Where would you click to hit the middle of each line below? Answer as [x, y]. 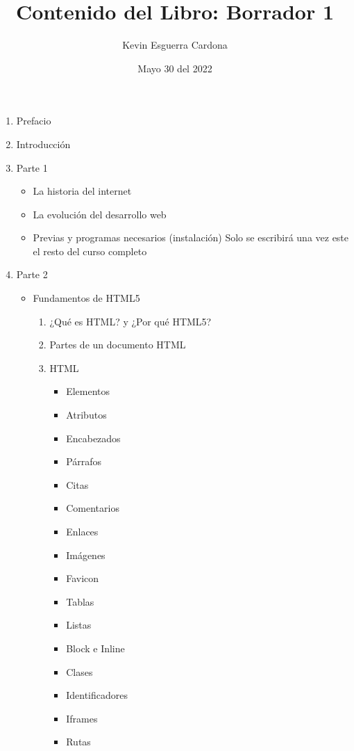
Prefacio [34, 121]
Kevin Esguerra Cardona [175, 45]
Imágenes [86, 555]
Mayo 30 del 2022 [175, 68]
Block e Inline [95, 648]
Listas [79, 625]
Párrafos [84, 461]
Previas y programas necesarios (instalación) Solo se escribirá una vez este [191, 237]
